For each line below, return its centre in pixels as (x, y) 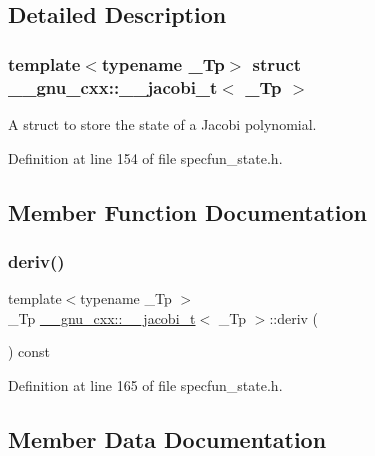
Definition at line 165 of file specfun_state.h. (145, 384)
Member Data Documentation (167, 438)
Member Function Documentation (188, 211)
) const (29, 351)
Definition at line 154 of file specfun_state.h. (145, 157)
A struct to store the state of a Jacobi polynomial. (162, 123)
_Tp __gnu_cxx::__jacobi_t (102, 317)
